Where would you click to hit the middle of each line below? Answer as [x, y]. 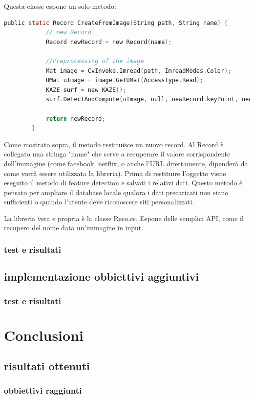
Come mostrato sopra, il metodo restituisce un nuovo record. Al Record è [114, 144]
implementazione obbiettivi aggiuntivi [102, 277]
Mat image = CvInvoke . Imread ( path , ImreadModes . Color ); [138, 71]
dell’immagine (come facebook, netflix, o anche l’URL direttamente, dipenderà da [126, 163]
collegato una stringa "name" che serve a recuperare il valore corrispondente [117, 154]
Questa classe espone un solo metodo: [60, 6]
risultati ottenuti [47, 366]
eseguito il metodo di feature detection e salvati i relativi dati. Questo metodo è [123, 183]
